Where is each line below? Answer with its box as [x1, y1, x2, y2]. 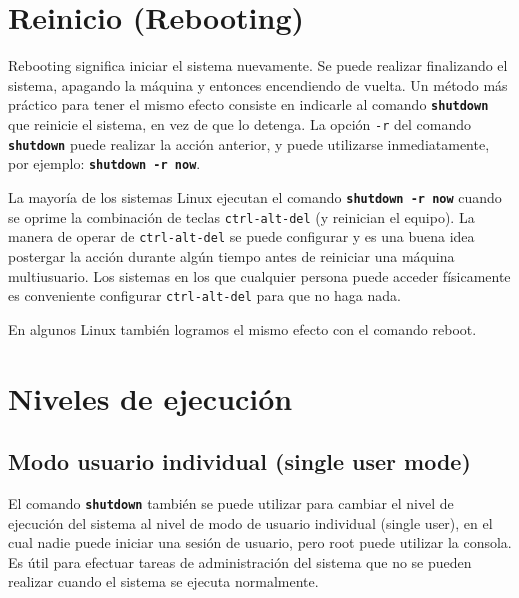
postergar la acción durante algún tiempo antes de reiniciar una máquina [8, 245, 455, 266]
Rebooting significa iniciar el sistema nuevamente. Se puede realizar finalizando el [8, 55, 508, 76]
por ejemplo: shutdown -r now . [8, 153, 201, 174]
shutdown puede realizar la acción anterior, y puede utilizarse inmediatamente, [8, 133, 490, 154]
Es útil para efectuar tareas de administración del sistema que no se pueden [8, 551, 472, 572]
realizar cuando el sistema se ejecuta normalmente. [8, 571, 319, 592]
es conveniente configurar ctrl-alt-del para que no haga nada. [8, 285, 401, 306]
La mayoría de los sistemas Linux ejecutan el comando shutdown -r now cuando [8, 186, 502, 207]
